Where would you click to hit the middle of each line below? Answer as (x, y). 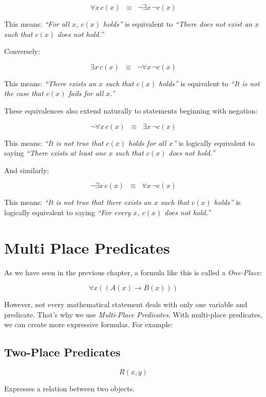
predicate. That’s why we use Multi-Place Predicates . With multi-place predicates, (133, 314)
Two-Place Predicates (62, 352)
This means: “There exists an (50, 83)
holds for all (147, 143)
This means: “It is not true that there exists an (78, 202)
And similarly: (27, 170)
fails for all (86, 93)
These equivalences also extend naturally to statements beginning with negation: (131, 110)
